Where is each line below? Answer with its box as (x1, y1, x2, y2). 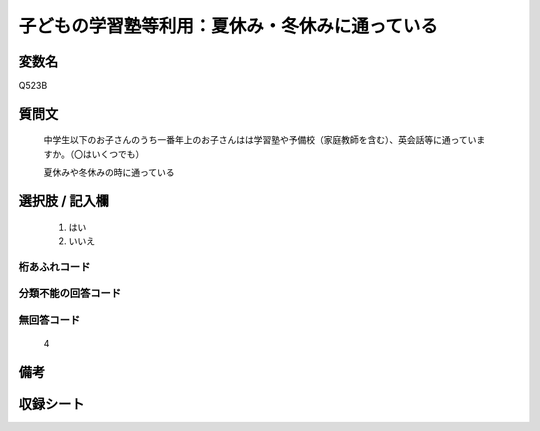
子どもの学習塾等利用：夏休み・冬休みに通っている (18, 15, 439, 37)
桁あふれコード (18, 260, 91, 274)
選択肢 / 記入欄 (18, 193, 110, 210)
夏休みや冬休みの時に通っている (43, 166, 175, 179)
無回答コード (18, 313, 81, 327)
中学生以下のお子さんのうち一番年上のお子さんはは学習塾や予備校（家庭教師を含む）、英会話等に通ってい (43, 134, 477, 146)
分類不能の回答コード (18, 286, 122, 300)
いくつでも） (91, 148, 145, 160)
